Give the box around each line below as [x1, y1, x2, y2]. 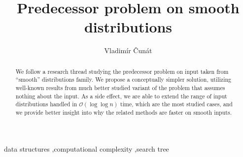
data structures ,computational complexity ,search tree [4, 143, 169, 154]
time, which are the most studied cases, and [120, 100, 233, 108]
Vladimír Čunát [104, 45, 152, 56]
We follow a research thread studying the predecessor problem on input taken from [15, 67, 229, 75]
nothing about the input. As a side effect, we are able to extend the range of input [15, 92, 227, 100]
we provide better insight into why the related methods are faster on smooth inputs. [15, 108, 232, 116]
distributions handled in [15, 100, 77, 108]
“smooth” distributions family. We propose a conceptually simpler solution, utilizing [15, 75, 231, 84]
